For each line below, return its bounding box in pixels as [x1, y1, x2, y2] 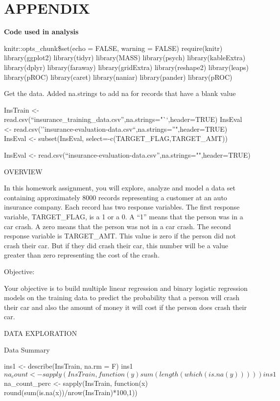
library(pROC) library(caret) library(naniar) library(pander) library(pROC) [4, 71, 233, 82]
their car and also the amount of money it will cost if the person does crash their [4, 302, 247, 312]
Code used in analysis [4, 26, 79, 37]
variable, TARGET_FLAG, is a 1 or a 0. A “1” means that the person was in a [4, 212, 243, 222]
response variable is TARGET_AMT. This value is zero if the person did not [4, 231, 236, 241]
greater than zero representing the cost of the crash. [4, 250, 160, 260]
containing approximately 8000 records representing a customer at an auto [4, 192, 227, 202]
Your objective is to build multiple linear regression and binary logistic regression [4, 283, 248, 293]
